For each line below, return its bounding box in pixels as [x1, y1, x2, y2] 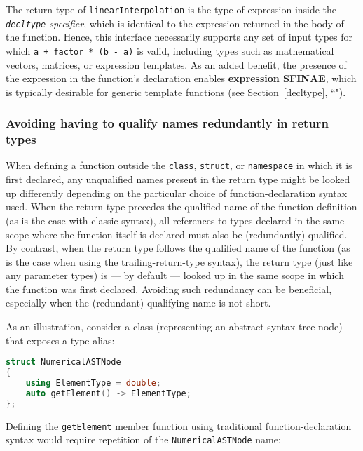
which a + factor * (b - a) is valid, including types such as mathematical [6, 43, 334, 58]
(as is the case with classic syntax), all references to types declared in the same [6, 213, 345, 227]
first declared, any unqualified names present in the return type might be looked [6, 172, 350, 187]
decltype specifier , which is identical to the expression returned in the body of [6, 15, 344, 30]
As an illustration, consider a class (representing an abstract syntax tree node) [6, 319, 343, 334]
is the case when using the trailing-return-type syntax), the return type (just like [6, 254, 353, 269]
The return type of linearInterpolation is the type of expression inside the [6, 2, 337, 16]
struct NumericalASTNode [6, 357, 121, 368]
